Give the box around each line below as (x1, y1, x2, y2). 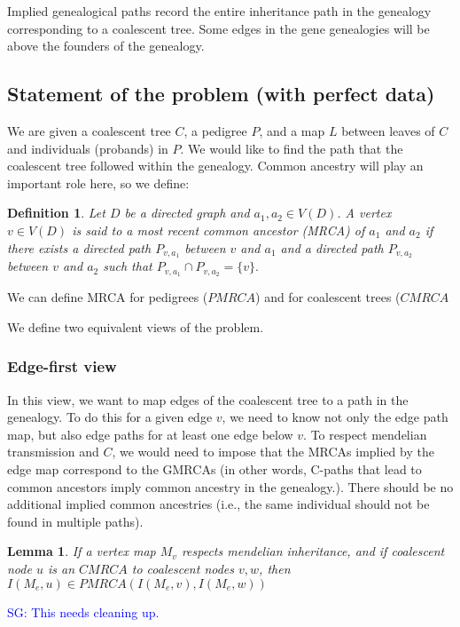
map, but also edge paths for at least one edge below (7, 425, 293, 443)
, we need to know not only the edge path (222, 408, 448, 426)
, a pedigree (183, 121, 247, 139)
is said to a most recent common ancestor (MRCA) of (72, 220, 365, 239)
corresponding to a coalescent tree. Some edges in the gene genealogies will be (7, 19, 430, 37)
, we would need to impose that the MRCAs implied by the (112, 442, 434, 461)
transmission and (7, 442, 99, 461)
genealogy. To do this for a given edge (7, 408, 213, 426)
